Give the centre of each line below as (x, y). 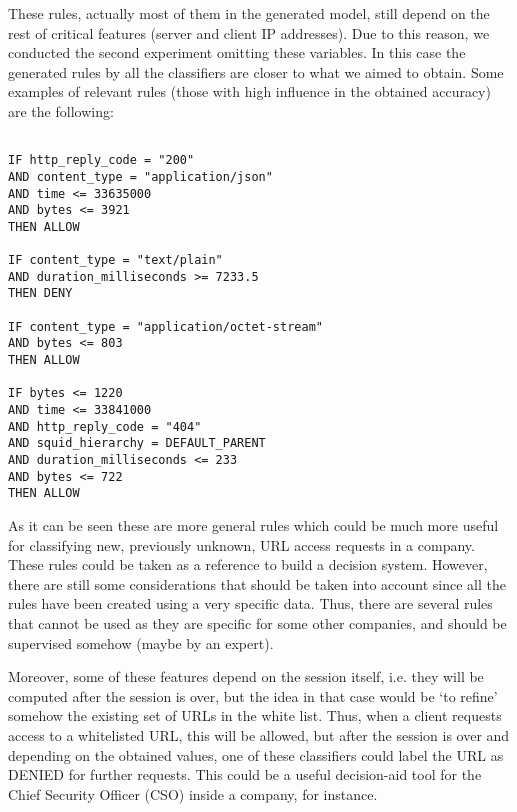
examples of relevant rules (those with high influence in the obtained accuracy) (249, 91)
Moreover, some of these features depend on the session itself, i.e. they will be (246, 676)
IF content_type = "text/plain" (115, 260)
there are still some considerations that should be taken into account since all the (257, 583)
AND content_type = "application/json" (140, 176)
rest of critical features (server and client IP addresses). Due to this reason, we (249, 32)
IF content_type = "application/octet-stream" (165, 326)
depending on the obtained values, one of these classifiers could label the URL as (256, 754)
